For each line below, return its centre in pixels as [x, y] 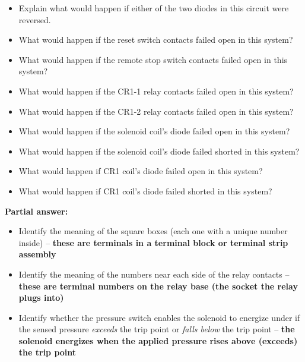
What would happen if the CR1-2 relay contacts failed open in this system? [156, 111]
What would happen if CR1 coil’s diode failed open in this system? [141, 171]
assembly [37, 254]
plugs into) [41, 298]
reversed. [35, 19]
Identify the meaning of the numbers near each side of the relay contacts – [154, 274]
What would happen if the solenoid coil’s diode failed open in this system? [154, 131]
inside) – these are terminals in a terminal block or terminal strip [153, 242]
